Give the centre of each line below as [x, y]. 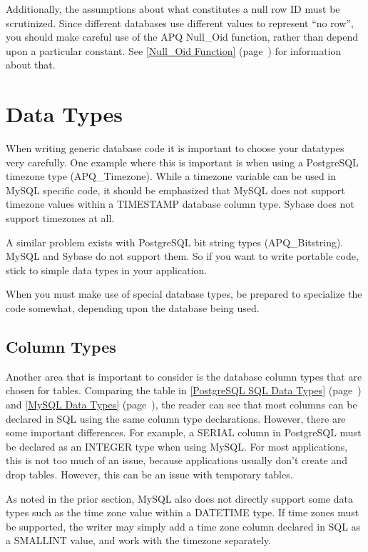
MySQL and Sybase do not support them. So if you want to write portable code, [182, 256]
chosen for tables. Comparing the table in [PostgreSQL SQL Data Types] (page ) [184, 390]
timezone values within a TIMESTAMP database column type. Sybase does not [180, 204]
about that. [31, 65]
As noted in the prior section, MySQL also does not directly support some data [179, 498]
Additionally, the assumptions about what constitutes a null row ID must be [173, 9]
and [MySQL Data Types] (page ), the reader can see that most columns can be [182, 405]
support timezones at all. [60, 218]
